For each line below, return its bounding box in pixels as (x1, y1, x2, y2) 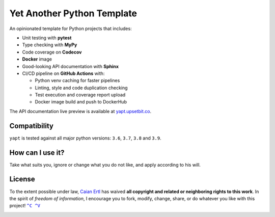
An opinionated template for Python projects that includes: (9, 25, 132, 32)
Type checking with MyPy (22, 42, 77, 48)
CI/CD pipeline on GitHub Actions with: (22, 70, 105, 76)
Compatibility (9, 121, 53, 130)
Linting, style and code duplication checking (35, 85, 128, 91)
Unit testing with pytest (22, 35, 72, 41)
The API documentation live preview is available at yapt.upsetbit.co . (9, 108, 152, 114)
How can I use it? (9, 148, 65, 157)
